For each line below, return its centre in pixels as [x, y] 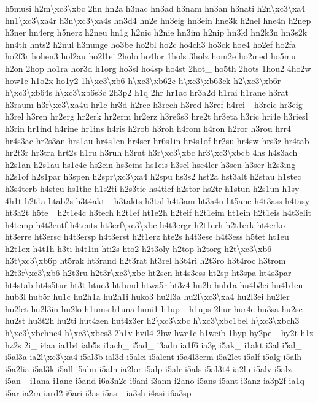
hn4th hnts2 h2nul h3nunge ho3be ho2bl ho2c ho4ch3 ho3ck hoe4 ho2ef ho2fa [150, 44]
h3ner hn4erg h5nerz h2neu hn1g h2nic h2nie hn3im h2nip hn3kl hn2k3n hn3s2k [156, 32]
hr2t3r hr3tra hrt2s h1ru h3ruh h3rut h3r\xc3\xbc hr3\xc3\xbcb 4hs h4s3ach [151, 152]
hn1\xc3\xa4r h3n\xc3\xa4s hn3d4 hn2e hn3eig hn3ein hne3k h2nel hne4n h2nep [158, 20]
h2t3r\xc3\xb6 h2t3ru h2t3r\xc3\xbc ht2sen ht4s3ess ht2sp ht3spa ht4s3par [148, 273]
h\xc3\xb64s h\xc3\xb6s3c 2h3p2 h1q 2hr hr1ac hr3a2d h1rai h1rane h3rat [147, 92]
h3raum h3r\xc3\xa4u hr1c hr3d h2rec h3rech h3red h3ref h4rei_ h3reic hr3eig [154, 104]
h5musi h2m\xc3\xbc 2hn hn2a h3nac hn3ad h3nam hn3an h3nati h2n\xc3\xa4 [155, 8]
